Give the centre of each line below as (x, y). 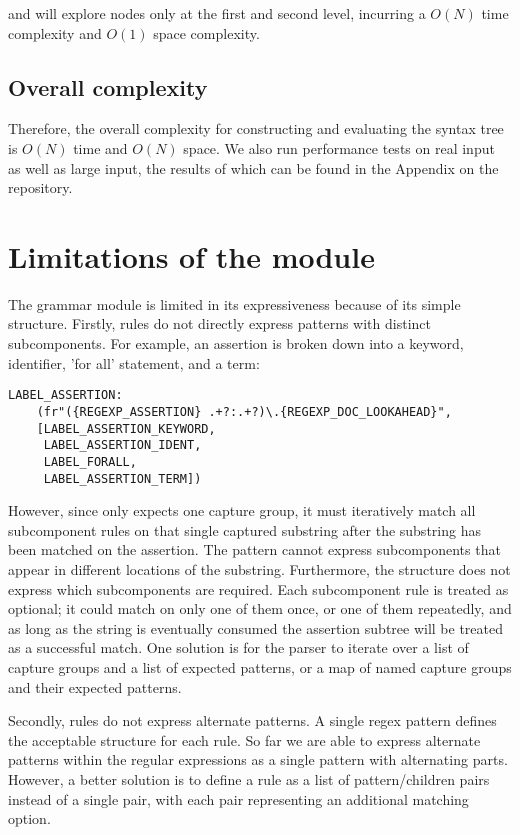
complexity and (55, 32)
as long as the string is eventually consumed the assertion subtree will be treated (256, 627)
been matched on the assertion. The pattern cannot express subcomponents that (254, 549)
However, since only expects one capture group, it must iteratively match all (242, 510)
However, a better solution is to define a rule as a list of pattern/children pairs (249, 778)
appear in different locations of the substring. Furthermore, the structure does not (259, 568)
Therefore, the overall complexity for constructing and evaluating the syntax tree (256, 128)
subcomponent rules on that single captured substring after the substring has (244, 529)
